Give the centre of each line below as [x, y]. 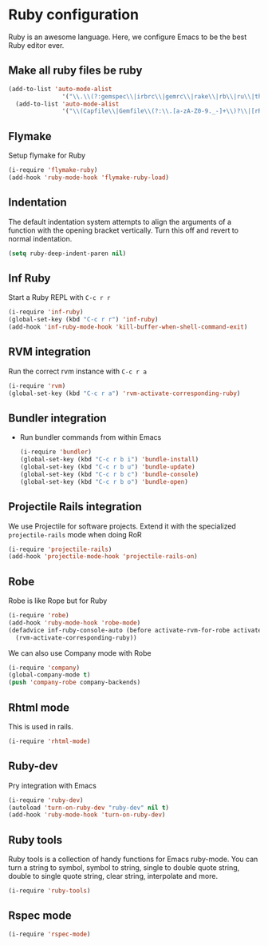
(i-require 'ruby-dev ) [46, 800]
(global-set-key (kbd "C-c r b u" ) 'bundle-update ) [107, 467]
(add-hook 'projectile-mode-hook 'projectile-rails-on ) [103, 557]
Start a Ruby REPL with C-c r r [59, 297]
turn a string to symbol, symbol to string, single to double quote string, [124, 868]
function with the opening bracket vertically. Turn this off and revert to [124, 230]
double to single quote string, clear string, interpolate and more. [113, 876]
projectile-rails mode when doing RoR [75, 534]
